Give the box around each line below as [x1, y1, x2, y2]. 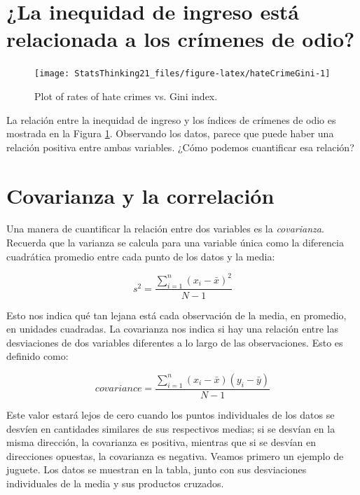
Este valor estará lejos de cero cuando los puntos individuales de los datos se [6, 407, 335, 421]
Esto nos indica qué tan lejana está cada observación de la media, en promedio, [6, 307, 347, 322]
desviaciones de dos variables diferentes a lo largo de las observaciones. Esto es [6, 335, 343, 349]
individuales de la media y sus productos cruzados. [6, 475, 224, 490]
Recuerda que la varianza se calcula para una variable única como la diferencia [6, 235, 344, 250]
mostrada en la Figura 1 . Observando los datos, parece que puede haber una [6, 126, 334, 141]
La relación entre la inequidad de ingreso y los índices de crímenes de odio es [6, 112, 336, 127]
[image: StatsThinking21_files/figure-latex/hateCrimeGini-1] [34, 69, 331, 79]
